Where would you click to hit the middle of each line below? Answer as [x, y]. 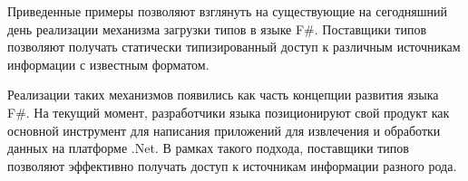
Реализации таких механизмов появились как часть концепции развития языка [223, 95]
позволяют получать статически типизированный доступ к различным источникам [234, 47]
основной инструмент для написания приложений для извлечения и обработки [224, 130]
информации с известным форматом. [108, 64]
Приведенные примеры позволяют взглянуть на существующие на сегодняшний [228, 11]
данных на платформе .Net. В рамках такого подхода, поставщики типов [208, 148]
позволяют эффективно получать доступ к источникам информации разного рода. [232, 165]
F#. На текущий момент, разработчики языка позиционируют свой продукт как [229, 112]
